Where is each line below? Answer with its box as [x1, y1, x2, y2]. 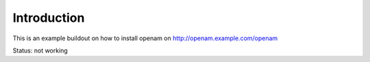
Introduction [12, 10, 85, 25]
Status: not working [12, 46, 68, 55]
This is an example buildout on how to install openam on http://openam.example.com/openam [12, 34, 278, 42]
